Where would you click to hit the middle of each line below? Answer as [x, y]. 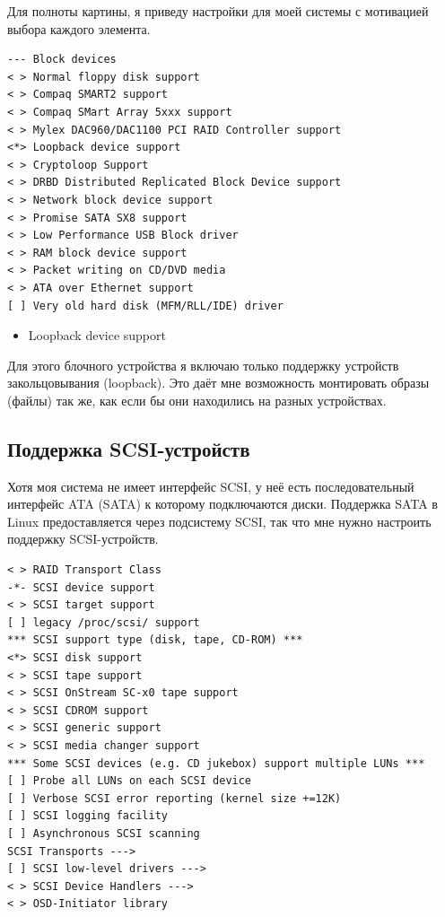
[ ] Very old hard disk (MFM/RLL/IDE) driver [145, 306]
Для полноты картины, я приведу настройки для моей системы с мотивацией [218, 11]
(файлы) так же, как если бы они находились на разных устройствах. [197, 400]
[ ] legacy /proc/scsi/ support [104, 622]
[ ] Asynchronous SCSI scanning [104, 833]
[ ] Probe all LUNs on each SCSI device [130, 781]
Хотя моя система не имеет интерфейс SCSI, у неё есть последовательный [211, 486]
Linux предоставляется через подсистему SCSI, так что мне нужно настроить [219, 521]
